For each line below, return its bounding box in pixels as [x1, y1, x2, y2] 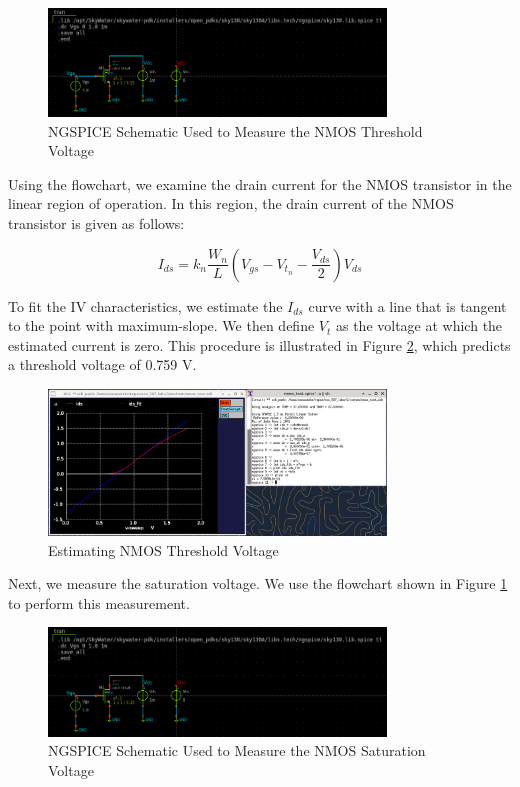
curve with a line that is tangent [308, 295, 507, 316]
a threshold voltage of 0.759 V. [8, 354, 197, 375]
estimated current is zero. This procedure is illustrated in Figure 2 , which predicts [8, 334, 511, 355]
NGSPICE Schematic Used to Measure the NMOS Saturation [48, 740, 426, 761]
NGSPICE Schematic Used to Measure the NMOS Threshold [48, 120, 423, 141]
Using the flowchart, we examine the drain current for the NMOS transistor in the [8, 173, 512, 194]
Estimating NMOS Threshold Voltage [48, 539, 279, 560]
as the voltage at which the [335, 315, 503, 336]
